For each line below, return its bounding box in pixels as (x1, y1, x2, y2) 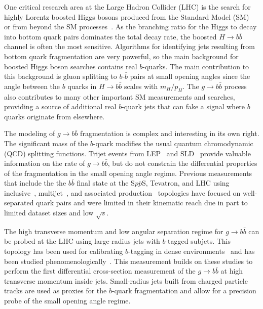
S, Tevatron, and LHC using (142, 178, 230, 188)
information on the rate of (4, 158, 85, 168)
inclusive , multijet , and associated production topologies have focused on (4, 187, 241, 198)
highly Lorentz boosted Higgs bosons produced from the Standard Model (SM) (4, 11, 249, 22)
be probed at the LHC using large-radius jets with (4, 236, 160, 246)
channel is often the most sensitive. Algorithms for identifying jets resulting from (4, 41, 255, 52)
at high (220, 266, 243, 276)
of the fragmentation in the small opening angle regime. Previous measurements (4, 167, 252, 178)
